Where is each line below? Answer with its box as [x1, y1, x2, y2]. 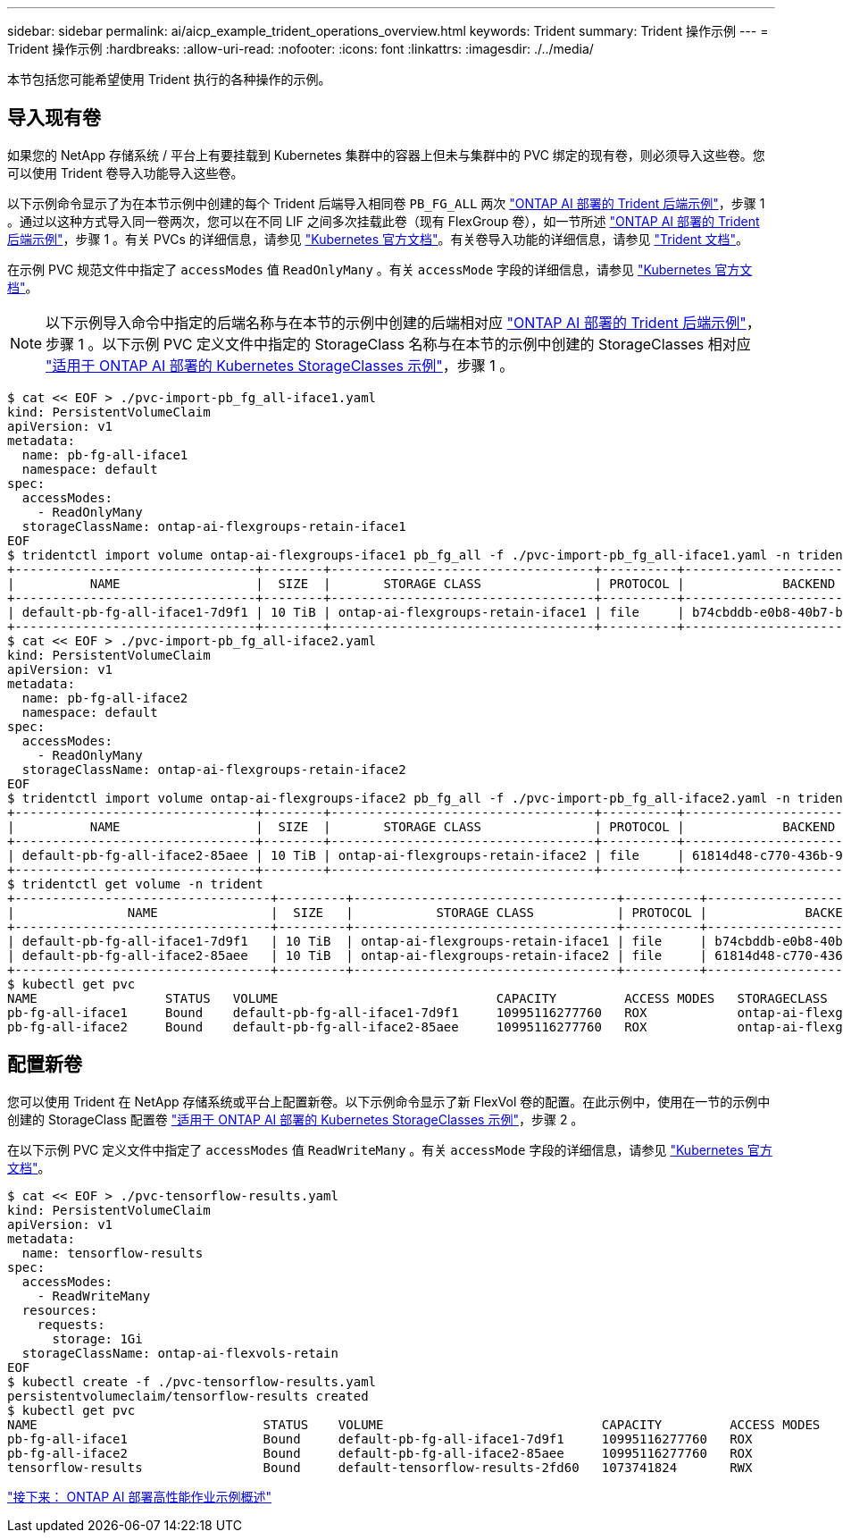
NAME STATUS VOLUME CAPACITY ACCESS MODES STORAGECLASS [7, 990, 828, 1006]
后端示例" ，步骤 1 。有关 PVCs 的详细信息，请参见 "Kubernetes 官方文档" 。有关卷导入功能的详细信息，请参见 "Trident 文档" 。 [7, 231, 749, 247]
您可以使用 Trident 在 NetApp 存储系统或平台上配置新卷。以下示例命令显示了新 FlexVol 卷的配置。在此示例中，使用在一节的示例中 [7, 1093, 771, 1109]
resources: [21, 1302, 98, 1317]
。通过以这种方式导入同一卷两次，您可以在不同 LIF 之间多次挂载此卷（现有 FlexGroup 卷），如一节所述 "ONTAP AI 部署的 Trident [7, 213, 760, 229]
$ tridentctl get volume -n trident [7, 876, 263, 891]
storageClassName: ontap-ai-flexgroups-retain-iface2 [21, 762, 406, 777]
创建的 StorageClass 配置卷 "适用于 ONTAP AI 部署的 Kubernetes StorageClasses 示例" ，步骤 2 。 [7, 1111, 584, 1127]
